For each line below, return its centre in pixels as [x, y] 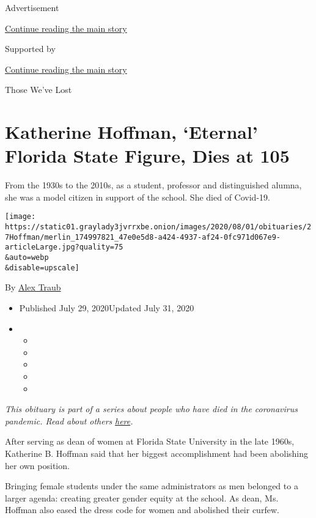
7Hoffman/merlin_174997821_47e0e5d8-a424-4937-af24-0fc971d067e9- [143, 237]
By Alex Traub [33, 287]
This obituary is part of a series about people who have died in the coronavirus [151, 409]
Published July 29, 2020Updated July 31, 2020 [107, 308]
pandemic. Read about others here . [69, 420]
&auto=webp [27, 258]
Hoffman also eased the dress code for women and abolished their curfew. [142, 510]
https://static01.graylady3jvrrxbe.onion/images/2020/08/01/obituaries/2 [158, 227]
